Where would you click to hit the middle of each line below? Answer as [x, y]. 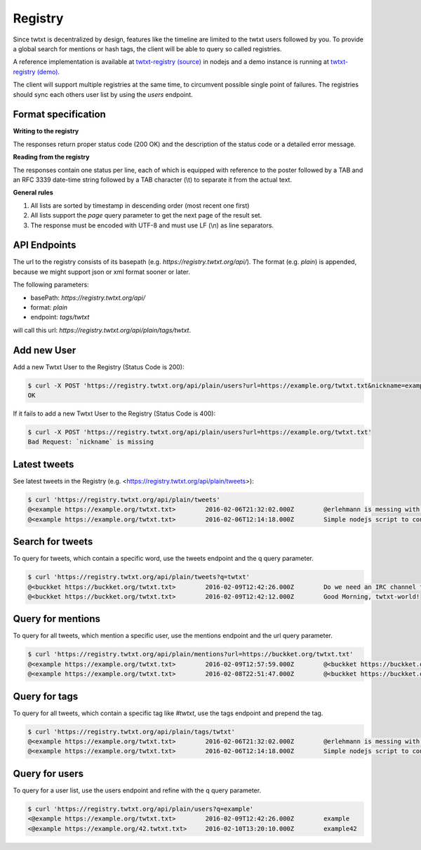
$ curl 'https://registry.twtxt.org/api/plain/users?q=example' [141, 809]
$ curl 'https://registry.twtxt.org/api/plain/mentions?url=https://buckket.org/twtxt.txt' [191, 654]
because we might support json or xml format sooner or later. [102, 272]
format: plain [49, 307]
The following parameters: [51, 285]
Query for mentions [57, 619]
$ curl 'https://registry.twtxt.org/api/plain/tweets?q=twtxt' [139, 577]
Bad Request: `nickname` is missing [91, 442]
